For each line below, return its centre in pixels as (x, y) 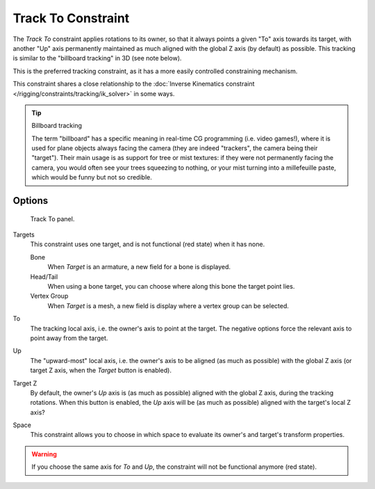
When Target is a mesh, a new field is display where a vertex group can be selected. (168, 305)
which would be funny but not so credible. (92, 177)
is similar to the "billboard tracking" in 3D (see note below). (97, 58)
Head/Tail (44, 276)
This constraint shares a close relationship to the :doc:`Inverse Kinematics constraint (134, 84)
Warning (44, 454)
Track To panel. (52, 218)
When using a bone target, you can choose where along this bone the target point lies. (171, 286)
